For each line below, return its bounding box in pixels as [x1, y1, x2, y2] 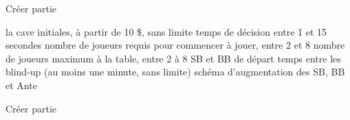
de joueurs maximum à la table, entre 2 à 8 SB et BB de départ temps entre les [6, 51, 341, 65]
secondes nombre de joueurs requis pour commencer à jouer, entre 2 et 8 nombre [6, 38, 345, 52]
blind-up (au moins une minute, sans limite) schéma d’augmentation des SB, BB [6, 64, 345, 79]
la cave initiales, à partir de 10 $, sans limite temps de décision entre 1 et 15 [6, 24, 327, 38]
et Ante [6, 77, 37, 92]
